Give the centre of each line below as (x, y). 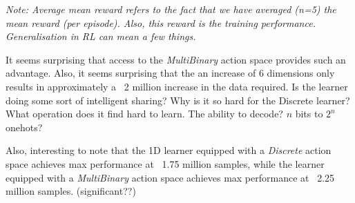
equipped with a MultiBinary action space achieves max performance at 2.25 (170, 177)
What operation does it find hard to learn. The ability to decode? (144, 114)
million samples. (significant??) (71, 191)
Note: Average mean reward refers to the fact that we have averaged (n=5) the (171, 9)
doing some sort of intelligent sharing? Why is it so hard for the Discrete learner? (178, 100)
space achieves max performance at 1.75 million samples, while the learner (165, 163)
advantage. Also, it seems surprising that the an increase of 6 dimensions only (170, 73)
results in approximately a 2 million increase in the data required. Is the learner (177, 86)
